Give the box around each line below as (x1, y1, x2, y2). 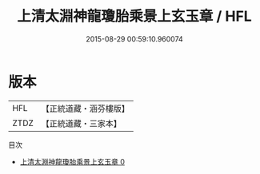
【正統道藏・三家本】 (41, 117, 122, 129)
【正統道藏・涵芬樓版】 (41, 103, 130, 114)
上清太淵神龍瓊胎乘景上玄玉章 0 (19, 156, 126, 166)
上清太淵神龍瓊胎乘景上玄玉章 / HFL (17, 7, 252, 26)
